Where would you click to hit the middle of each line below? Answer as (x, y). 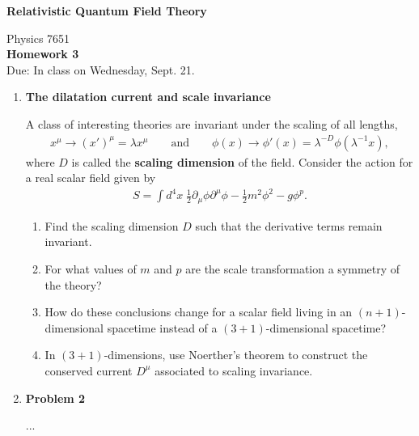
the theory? (73, 284)
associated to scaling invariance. (234, 370)
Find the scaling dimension (112, 225)
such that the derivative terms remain (289, 225)
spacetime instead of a (162, 327)
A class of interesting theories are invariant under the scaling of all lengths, (212, 123)
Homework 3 (43, 54)
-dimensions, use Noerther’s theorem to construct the (236, 355)
